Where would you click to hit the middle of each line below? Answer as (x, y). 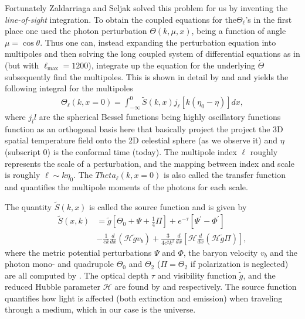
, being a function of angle (239, 31)
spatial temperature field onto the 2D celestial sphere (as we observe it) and (141, 140)
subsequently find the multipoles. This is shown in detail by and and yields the (147, 76)
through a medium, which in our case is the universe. (100, 309)
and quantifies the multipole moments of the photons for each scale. (126, 187)
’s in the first (269, 19)
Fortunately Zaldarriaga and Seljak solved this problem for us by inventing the (146, 8)
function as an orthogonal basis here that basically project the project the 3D (144, 128)
